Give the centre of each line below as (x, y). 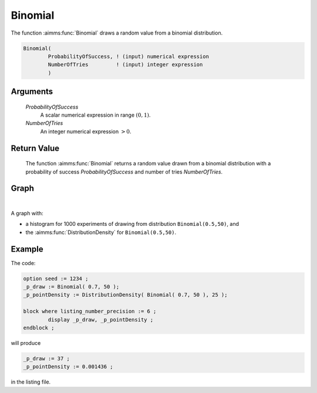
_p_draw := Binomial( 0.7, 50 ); (71, 287)
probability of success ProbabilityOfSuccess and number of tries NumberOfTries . (124, 172)
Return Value (35, 148)
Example (27, 249)
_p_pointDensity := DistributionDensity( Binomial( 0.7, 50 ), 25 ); (125, 295)
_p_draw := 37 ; (47, 358)
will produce (26, 343)
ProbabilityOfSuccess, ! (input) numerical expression (129, 56)
